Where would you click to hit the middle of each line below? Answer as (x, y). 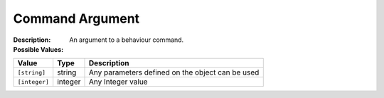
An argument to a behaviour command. (127, 40)
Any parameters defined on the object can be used (174, 72)
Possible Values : (38, 49)
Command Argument (76, 18)
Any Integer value (119, 82)
